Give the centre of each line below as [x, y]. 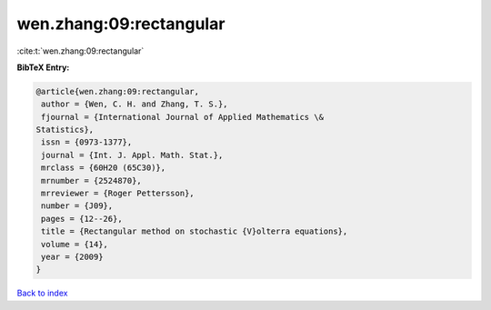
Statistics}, [65, 130]
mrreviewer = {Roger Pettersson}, [118, 194]
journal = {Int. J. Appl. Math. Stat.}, [132, 155]
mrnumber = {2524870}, [92, 180]
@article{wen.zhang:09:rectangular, [118, 91]
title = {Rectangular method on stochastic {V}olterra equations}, [195, 231]
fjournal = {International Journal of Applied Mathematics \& [183, 117]
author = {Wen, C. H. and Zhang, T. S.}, [135, 104]
